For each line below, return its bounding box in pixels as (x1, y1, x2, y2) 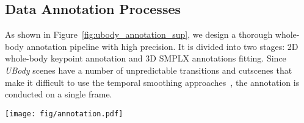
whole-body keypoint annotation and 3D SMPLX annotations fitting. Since (5, 52, 286, 65)
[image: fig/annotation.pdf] (5, 109, 123, 118)
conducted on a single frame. (5, 88, 112, 100)
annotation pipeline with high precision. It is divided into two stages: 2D (26, 40, 299, 52)
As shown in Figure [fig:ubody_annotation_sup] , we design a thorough (5, 28, 273, 41)
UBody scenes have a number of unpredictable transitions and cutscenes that (5, 63, 292, 76)
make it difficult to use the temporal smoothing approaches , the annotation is (5, 76, 300, 88)
